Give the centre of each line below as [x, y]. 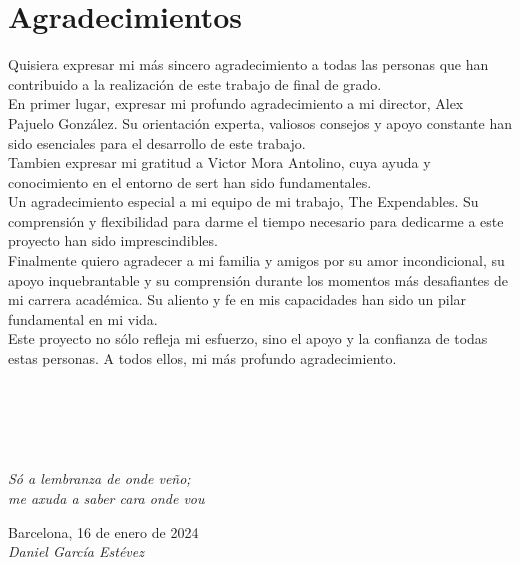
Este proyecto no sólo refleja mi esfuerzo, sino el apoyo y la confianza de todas [248, 338]
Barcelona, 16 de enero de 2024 [103, 531]
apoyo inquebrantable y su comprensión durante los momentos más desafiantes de [258, 279]
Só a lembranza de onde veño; [99, 478]
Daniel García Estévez [76, 551]
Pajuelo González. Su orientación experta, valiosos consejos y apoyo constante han [260, 122]
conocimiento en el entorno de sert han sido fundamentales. [190, 181]
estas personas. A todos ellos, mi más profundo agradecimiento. [202, 358]
